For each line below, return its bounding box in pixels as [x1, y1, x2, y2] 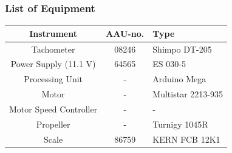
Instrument [29, 27, 77, 39]
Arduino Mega [152, 73, 206, 85]
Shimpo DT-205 [152, 42, 212, 55]
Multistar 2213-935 [152, 88, 223, 100]
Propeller [36, 117, 70, 130]
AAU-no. [106, 27, 145, 39]
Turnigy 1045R [152, 117, 208, 130]
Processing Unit [24, 73, 83, 85]
